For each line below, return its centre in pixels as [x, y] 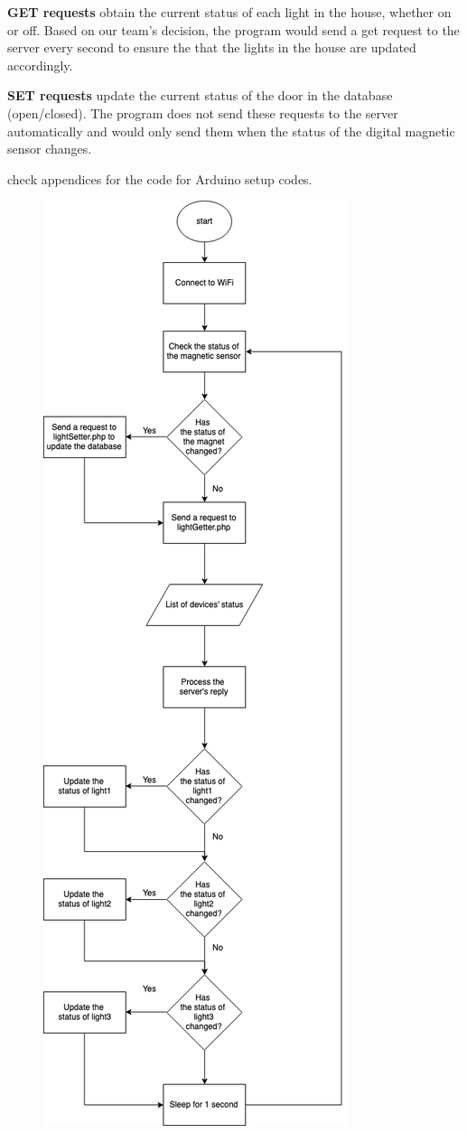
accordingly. [40, 65]
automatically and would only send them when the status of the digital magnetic [231, 131]
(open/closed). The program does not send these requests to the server [203, 112]
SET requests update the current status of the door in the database [200, 95]
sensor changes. [50, 149]
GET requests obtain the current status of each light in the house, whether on [229, 12]
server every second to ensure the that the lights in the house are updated [212, 47]
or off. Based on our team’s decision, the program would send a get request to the [233, 29]
